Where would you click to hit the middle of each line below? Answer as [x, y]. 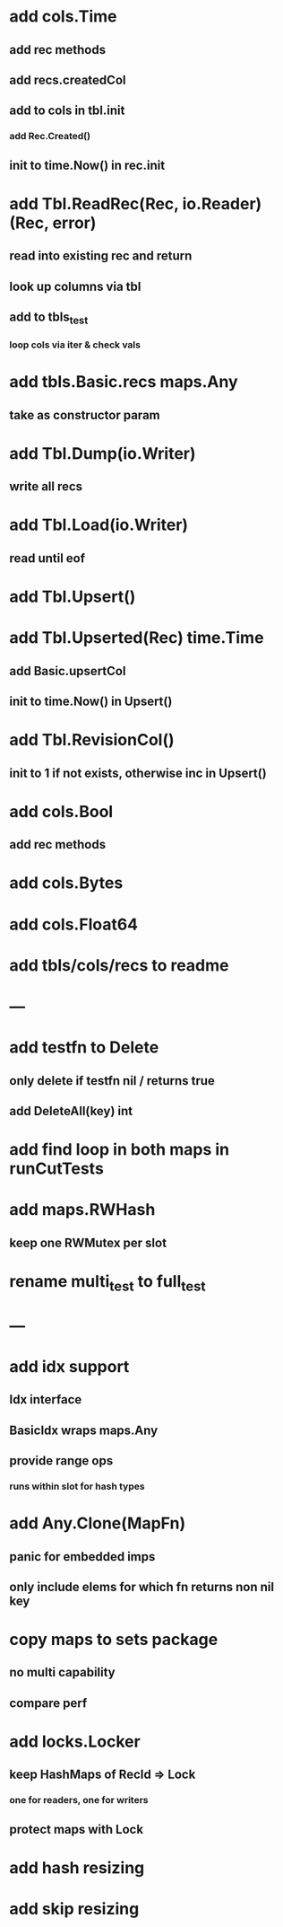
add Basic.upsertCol [68, 671]
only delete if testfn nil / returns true [112, 1081]
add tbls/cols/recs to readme [119, 965]
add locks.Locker [75, 1742]
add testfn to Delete [84, 1047]
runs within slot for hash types [77, 1486]
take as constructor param [85, 415]
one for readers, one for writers [79, 1800]
